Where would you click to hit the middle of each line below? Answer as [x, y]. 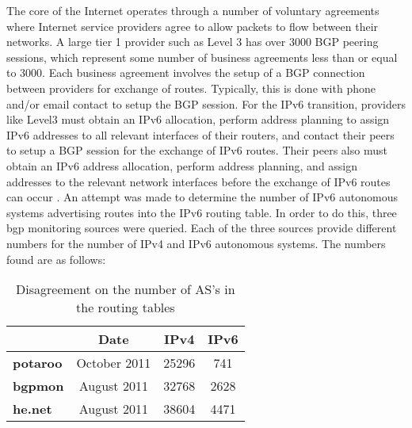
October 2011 [114, 363]
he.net [32, 409]
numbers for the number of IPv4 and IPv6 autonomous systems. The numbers [196, 243]
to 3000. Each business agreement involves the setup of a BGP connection [186, 73]
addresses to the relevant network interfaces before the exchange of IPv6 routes [198, 181]
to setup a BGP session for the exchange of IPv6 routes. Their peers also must [197, 150]
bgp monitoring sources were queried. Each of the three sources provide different [202, 228]
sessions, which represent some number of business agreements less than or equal [202, 57]
